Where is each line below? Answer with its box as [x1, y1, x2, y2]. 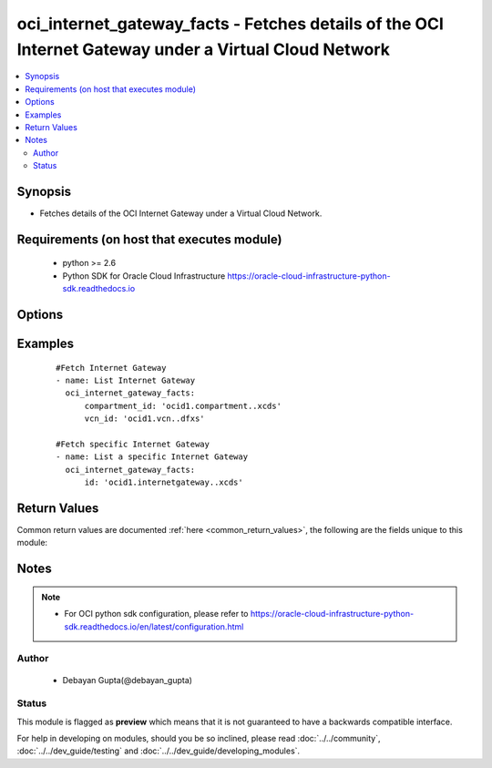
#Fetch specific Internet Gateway [56, 438, 210, 449]
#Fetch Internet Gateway [56, 363, 167, 373]
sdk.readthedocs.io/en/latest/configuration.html [64, 620, 244, 632]
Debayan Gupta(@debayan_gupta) [62, 674, 193, 685]
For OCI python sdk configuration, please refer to [64, 609, 249, 620]
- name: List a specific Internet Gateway [56, 452, 249, 462]
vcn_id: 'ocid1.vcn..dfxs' [84, 414, 205, 424]
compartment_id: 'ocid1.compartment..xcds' [84, 401, 282, 411]
